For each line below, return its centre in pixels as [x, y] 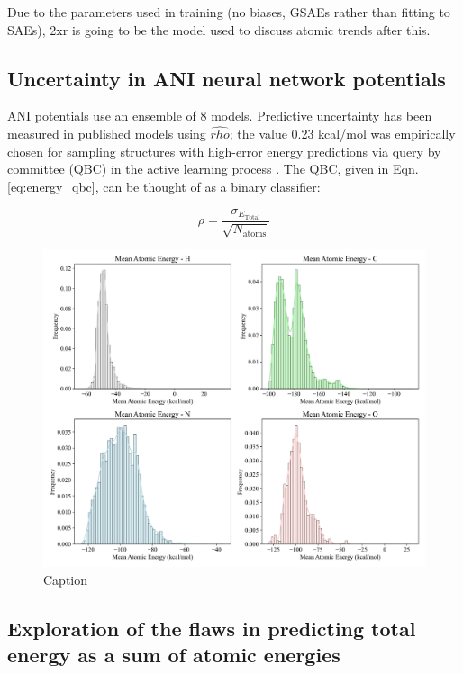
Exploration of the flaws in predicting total [212, 628]
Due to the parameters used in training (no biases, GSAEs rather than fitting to [229, 12]
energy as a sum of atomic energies [174, 655]
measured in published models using [107, 134]
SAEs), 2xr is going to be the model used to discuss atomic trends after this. [219, 29]
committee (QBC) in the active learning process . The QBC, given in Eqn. [213, 169]
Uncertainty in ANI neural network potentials [227, 78]
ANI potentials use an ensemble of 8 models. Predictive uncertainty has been [220, 116]
